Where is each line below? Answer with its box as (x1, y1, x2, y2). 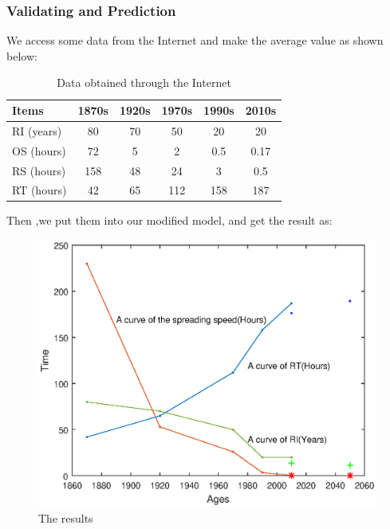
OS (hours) (12, 142, 66, 159)
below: (6, 47, 37, 64)
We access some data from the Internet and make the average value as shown (6, 32, 384, 49)
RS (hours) (12, 162, 66, 178)
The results (38, 509, 93, 526)
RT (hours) (12, 182, 67, 198)
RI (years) (12, 122, 62, 139)
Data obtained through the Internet (57, 74, 231, 91)
